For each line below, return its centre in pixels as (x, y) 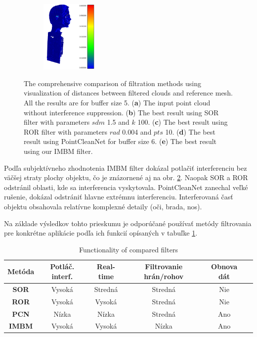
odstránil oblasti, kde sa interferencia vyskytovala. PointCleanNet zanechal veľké (126, 187)
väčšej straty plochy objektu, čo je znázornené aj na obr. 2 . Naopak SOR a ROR (126, 177)
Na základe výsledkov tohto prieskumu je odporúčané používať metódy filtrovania (128, 223)
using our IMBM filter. (58, 151)
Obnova (224, 266)
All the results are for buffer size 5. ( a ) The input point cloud (117, 103)
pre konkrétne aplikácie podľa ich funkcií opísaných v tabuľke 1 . (101, 233)
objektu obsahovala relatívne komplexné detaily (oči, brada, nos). (103, 206)
